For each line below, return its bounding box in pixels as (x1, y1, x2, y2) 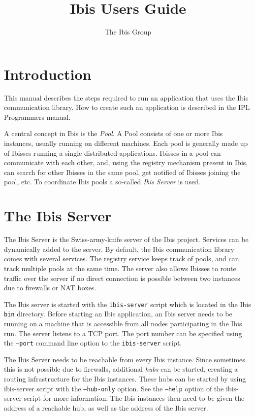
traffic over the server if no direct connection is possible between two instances (4, 273, 240, 283)
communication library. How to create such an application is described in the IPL (4, 102, 250, 112)
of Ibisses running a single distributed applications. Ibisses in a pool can (4, 147, 221, 158)
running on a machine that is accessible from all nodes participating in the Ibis (4, 318, 242, 328)
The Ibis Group (104, 27, 152, 37)
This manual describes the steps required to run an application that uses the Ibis (4, 92, 249, 103)
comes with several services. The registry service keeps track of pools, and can (4, 253, 239, 264)
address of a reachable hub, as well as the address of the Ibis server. (4, 402, 208, 413)
